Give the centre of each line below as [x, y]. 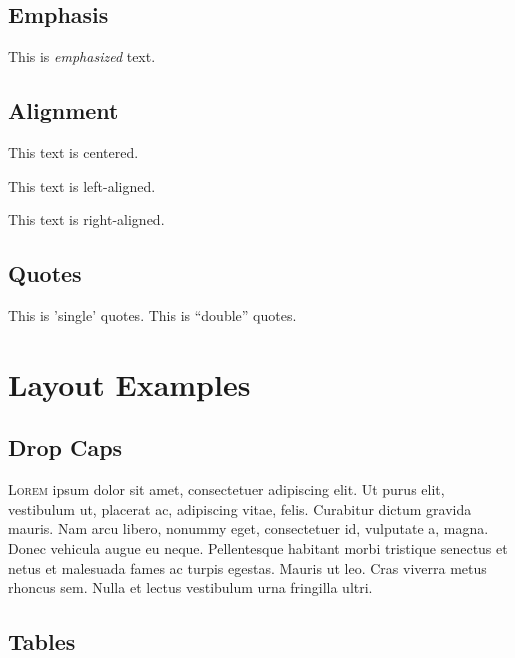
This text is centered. [73, 152]
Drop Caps [65, 447]
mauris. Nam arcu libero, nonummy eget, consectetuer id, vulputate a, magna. [248, 528]
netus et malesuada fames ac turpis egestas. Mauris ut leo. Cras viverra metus [247, 567]
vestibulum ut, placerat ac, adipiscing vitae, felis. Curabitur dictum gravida [240, 508]
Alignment [63, 110]
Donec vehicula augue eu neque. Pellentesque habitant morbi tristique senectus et [258, 547]
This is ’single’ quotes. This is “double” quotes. [152, 314]
